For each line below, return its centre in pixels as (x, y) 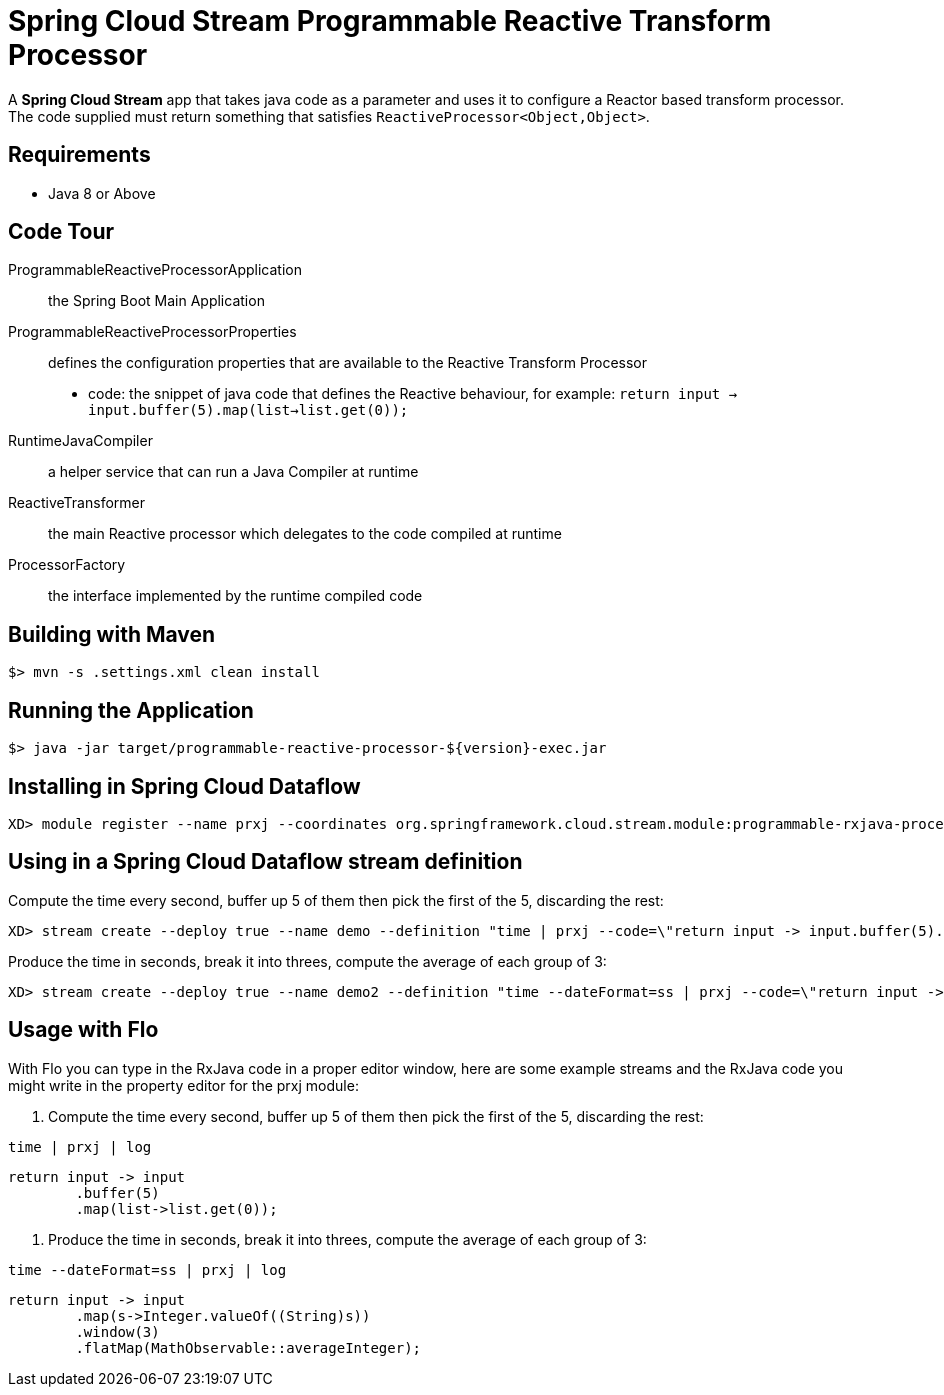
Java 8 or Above (102, 193)
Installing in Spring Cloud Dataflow (184, 786)
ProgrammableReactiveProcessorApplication (155, 270)
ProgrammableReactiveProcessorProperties (152, 332)
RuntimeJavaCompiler (80, 441)
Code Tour (61, 232)
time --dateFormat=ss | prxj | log (147, 1269)
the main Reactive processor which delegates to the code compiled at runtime (305, 534)
